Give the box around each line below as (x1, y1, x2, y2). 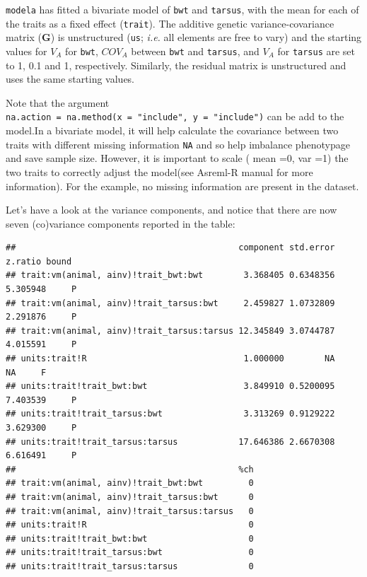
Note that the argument (6, 95, 110, 110)
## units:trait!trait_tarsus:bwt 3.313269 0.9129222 (6, 409, 335, 419)
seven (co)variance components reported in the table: (6, 216, 235, 231)
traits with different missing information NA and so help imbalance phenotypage (6, 136, 350, 151)
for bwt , (65, 43, 98, 58)
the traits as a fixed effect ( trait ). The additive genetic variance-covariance (6, 16, 334, 30)
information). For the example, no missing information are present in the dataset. (6, 178, 359, 193)
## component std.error (6, 243, 335, 253)
